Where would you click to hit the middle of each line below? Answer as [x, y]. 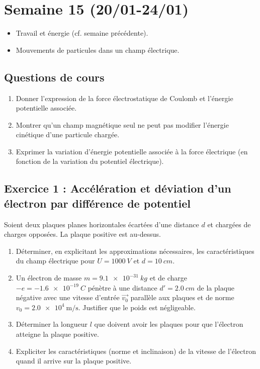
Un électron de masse [49, 278]
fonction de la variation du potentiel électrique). [90, 161]
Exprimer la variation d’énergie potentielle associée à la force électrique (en [132, 151]
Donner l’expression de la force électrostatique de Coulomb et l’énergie [124, 98]
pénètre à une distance [122, 287]
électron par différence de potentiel [97, 203]
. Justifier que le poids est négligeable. [137, 307]
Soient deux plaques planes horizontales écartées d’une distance [102, 224]
